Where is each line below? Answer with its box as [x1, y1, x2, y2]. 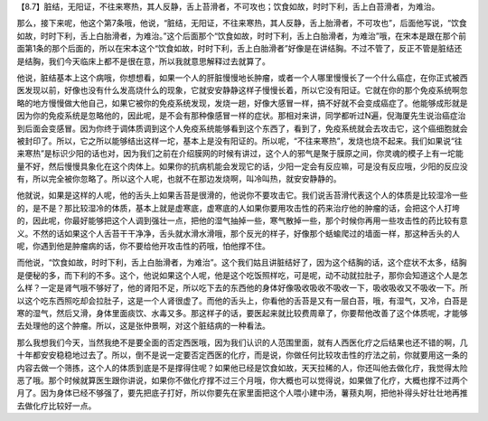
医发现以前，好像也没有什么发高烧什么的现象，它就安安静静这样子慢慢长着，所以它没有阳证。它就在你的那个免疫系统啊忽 [16, 85, 468, 96]
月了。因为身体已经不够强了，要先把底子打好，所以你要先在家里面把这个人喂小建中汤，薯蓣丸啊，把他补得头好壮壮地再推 [16, 388, 468, 398]
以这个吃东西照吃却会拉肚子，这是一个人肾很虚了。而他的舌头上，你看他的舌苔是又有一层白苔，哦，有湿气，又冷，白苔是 [16, 295, 468, 306]
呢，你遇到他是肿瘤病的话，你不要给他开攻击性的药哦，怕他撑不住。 [16, 240, 270, 252]
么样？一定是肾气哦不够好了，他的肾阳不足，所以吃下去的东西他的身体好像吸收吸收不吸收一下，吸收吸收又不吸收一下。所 [16, 283, 468, 294]
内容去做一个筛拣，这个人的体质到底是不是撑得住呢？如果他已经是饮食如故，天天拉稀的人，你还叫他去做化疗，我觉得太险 [16, 362, 468, 373]
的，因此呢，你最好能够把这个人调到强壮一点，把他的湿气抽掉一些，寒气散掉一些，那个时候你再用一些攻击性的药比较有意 [16, 215, 468, 226]
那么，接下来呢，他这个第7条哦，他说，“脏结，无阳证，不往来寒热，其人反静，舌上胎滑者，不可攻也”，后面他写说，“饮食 [16, 18, 467, 29]
